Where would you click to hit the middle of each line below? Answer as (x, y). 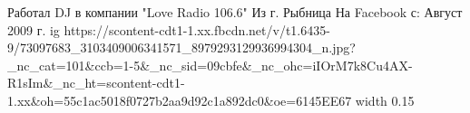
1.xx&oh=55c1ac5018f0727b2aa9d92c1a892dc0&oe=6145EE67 (180, 100)
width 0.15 (385, 100)
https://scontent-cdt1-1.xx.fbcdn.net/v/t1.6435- (197, 29)
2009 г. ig (34, 29)
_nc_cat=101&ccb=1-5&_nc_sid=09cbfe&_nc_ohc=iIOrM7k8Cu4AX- (210, 65)
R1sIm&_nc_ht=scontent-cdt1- (96, 83)
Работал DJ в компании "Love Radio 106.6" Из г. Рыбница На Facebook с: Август (235, 12)
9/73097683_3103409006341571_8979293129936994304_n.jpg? (181, 47)
